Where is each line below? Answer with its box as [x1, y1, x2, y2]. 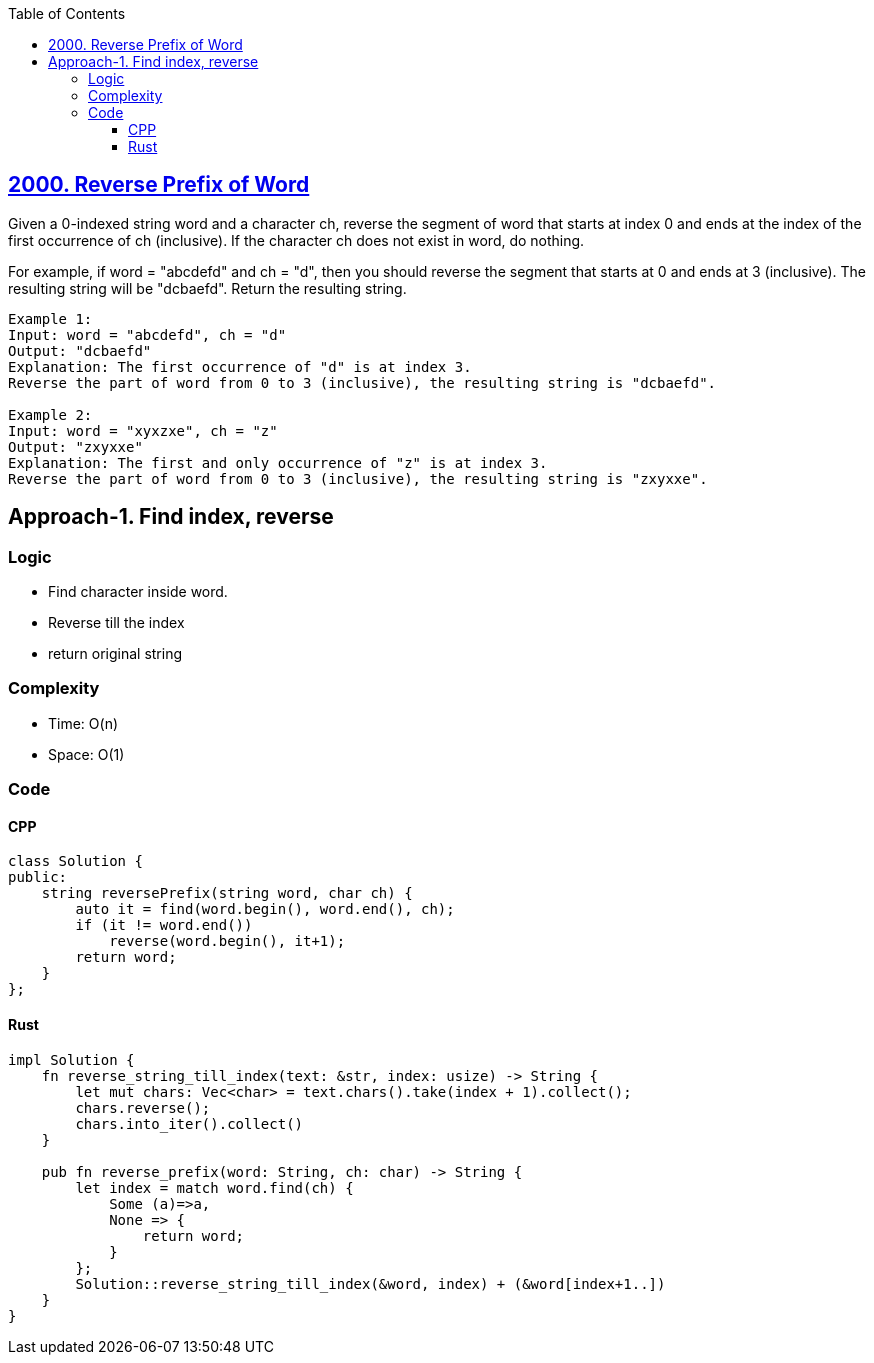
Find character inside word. [48, 583, 228, 601]
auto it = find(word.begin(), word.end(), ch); [75, 901, 455, 918]
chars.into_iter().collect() [75, 1115, 304, 1132]
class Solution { [8, 853, 143, 870]
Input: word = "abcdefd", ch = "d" [8, 326, 287, 343]
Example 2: [8, 406, 93, 423]
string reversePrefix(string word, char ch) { [41, 885, 413, 902]
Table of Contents [8, 5, 126, 22]
